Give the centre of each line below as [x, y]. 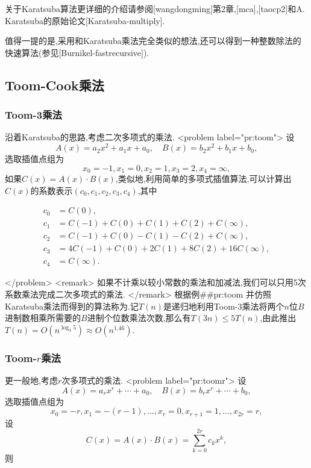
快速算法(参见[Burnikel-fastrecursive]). [77, 52]
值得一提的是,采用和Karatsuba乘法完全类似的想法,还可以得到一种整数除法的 [153, 41]
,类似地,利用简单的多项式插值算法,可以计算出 [203, 179]
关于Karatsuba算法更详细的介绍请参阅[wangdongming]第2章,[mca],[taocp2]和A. [155, 8]
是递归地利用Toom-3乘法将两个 [224, 306]
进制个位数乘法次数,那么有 [139, 318]
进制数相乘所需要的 [43, 318]
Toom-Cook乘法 [55, 85]
